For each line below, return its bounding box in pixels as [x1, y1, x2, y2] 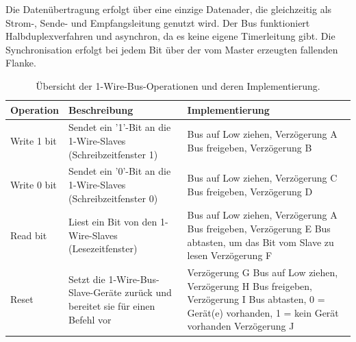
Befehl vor [68, 312, 112, 326]
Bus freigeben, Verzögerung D [187, 184, 313, 198]
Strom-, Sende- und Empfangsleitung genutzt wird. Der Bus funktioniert [5, 15, 310, 29]
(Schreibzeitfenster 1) [68, 147, 158, 161]
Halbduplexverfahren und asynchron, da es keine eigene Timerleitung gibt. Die [5, 29, 335, 43]
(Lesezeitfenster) [68, 241, 138, 256]
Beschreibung [68, 102, 133, 117]
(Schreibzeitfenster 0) [68, 191, 158, 205]
